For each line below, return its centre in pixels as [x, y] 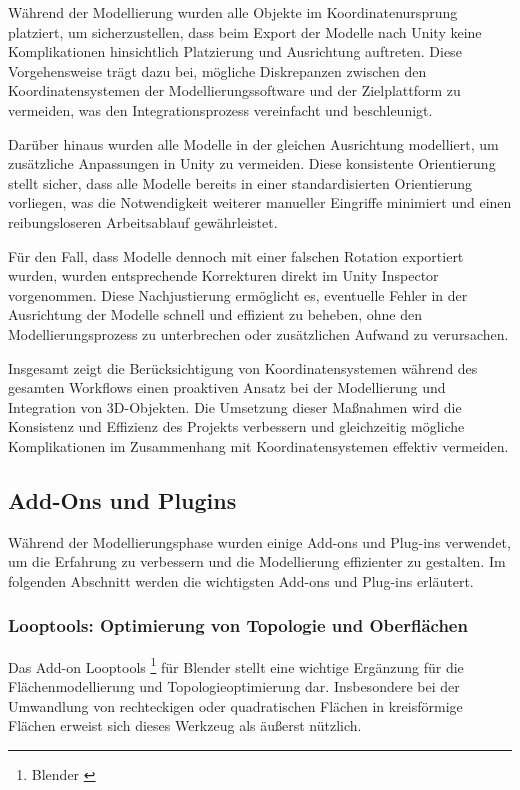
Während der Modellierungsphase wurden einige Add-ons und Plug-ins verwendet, [259, 541]
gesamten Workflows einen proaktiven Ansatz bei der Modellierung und [227, 387]
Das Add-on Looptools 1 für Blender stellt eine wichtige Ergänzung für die [236, 665]
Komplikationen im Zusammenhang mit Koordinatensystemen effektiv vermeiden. [258, 445]
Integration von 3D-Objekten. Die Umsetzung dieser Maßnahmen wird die [235, 406]
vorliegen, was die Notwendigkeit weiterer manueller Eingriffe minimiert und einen [260, 202]
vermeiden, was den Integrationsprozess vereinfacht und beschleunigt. [220, 109]
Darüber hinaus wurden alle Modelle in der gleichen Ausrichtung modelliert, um [253, 143]
